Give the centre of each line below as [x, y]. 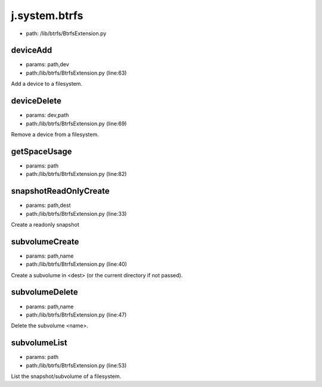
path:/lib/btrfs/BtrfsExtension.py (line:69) [76, 123]
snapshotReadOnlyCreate [60, 191]
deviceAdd [32, 50]
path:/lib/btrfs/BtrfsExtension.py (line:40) [77, 264]
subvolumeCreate [45, 242]
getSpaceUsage [41, 151]
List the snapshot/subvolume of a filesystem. [66, 376]
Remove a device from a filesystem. [55, 134]
